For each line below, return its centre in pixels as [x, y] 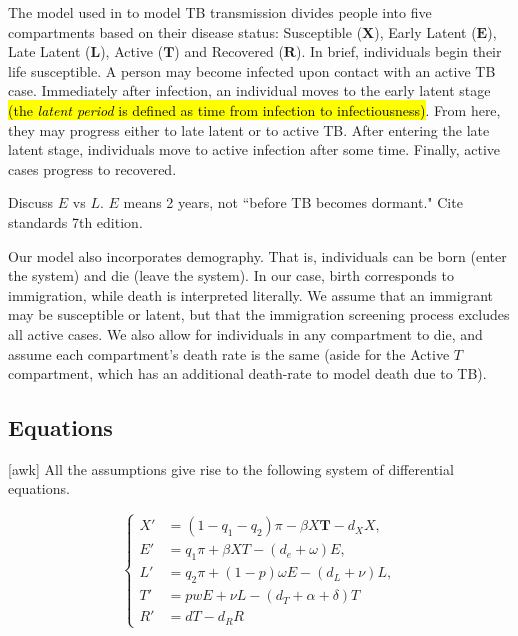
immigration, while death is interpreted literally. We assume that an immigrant [251, 294]
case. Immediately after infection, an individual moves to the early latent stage [249, 90]
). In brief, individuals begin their [398, 51]
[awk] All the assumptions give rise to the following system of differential [231, 468]
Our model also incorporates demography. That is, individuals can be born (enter [257, 255]
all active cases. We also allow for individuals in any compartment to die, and [245, 333]
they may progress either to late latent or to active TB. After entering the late [249, 129]
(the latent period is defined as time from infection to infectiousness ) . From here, [254, 109]
